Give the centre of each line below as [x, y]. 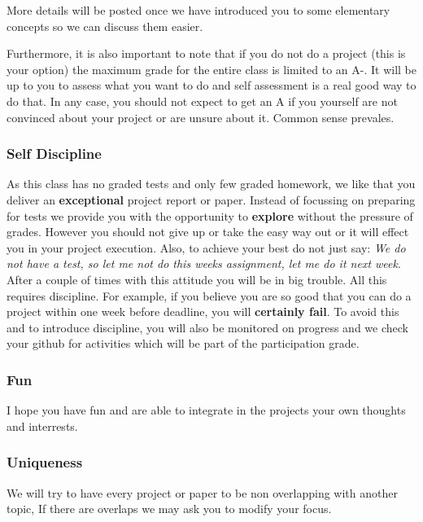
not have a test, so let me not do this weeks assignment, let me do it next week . [204, 263]
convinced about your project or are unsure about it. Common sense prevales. [201, 117]
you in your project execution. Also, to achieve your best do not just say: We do [206, 247]
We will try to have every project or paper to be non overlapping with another [202, 492]
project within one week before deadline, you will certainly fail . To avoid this [203, 311]
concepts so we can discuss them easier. [105, 26]
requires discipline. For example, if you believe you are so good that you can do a [209, 295]
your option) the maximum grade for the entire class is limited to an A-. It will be [211, 69]
